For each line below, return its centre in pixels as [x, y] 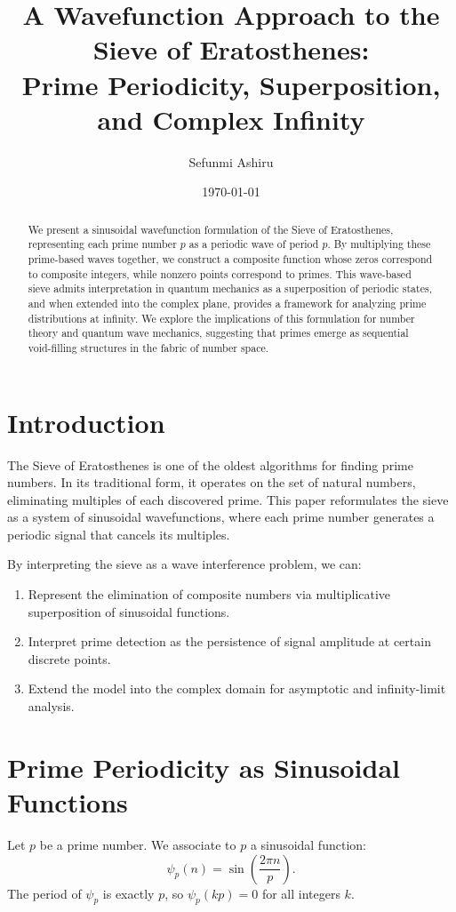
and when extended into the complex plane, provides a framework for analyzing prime [227, 303]
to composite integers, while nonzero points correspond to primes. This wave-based [220, 273]
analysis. [51, 706]
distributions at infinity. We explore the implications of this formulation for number [221, 318]
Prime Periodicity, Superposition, [231, 84]
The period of [44, 893]
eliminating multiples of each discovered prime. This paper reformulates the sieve [228, 499]
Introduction [86, 422]
